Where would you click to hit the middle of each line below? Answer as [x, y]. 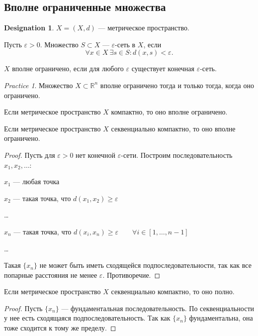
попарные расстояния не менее [51, 275]
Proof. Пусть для [30, 155]
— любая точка [36, 181]
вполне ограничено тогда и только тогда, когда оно [177, 85]
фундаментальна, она [221, 318]
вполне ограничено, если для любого [68, 68]
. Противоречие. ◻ [131, 275]
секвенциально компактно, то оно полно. [173, 291]
